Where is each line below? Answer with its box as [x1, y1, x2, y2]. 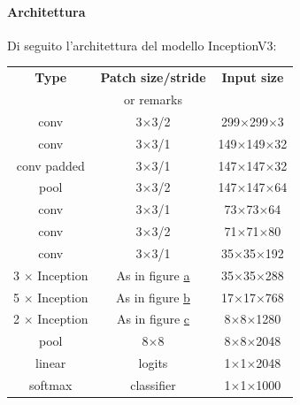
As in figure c [116, 309, 190, 328]
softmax [29, 375, 73, 394]
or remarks [124, 89, 182, 108]
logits [138, 354, 168, 372]
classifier [130, 375, 176, 394]
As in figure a [116, 265, 190, 284]
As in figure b [116, 287, 190, 306]
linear [35, 354, 66, 372]
